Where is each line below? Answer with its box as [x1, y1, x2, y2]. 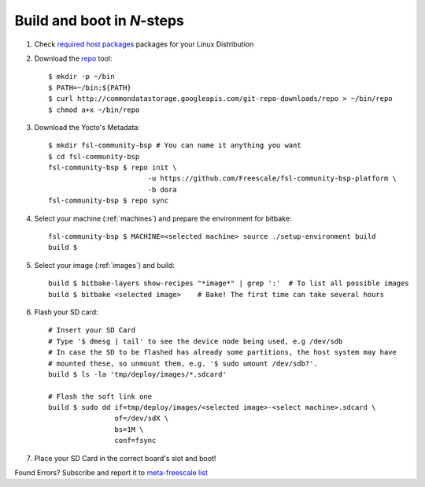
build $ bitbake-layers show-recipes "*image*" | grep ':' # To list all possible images [48, 279, 409, 288]
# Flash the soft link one [48, 392, 153, 401]
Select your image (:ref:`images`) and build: [34, 260, 176, 270]
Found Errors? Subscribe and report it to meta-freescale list [14, 468, 208, 478]
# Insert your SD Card [48, 325, 136, 335]
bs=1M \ [114, 425, 144, 433]
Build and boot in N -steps [14, 12, 185, 29]
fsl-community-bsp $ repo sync [48, 196, 169, 205]
